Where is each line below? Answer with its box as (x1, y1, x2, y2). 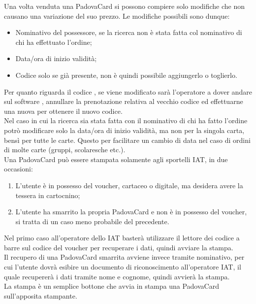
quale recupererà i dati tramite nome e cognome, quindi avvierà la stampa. (4, 271, 230, 281)
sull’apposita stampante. (4, 290, 77, 301)
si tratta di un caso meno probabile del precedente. (15, 216, 169, 226)
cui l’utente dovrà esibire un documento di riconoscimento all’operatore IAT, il (4, 262, 241, 272)
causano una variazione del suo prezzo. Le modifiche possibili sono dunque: (4, 10, 230, 21)
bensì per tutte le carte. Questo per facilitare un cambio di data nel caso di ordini (4, 135, 251, 145)
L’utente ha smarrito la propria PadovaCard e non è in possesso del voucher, (15, 206, 247, 217)
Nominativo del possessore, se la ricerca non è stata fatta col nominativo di (15, 27, 242, 37)
